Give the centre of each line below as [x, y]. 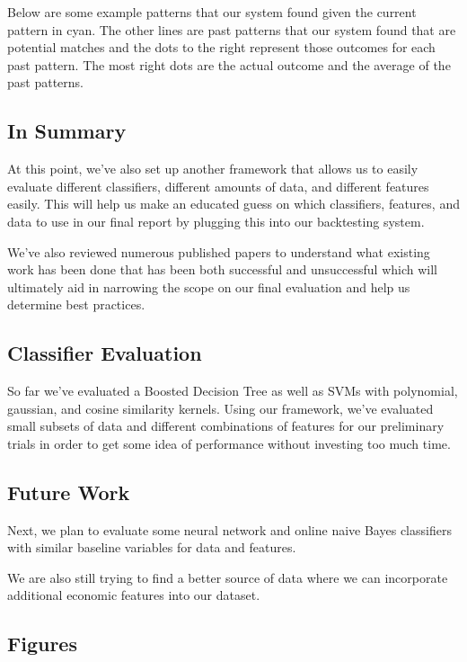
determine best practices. [76, 304]
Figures [42, 644]
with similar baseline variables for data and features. [152, 547]
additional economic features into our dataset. [134, 595]
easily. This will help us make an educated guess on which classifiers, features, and [233, 204]
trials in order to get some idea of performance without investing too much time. [229, 443]
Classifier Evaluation [105, 353]
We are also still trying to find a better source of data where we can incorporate [228, 577]
